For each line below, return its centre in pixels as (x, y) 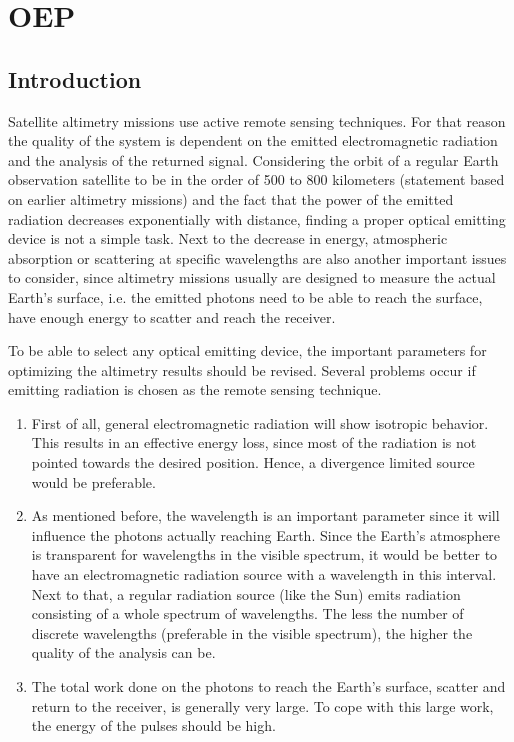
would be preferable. (93, 481)
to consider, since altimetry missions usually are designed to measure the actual (252, 277)
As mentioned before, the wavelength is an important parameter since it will (265, 515)
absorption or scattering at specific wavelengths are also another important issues (257, 257)
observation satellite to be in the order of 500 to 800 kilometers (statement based (256, 179)
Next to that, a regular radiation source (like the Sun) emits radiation (246, 593)
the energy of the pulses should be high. (153, 725)
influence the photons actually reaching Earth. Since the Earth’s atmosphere (266, 534)
